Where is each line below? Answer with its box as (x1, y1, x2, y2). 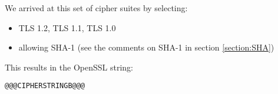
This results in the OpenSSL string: (5, 61, 133, 73)
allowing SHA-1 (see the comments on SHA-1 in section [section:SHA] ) (18, 41, 274, 53)
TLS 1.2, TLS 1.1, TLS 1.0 (18, 21, 116, 33)
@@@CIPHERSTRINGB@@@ (5, 82, 85, 90)
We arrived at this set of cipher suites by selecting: (5, 2, 188, 14)
